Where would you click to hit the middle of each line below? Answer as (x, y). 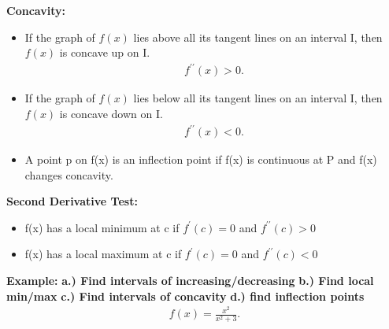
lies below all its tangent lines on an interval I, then (258, 98)
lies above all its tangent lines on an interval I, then (258, 37)
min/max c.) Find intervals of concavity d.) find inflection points (185, 296)
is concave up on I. (105, 52)
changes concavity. (69, 174)
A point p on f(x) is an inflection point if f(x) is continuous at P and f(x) (201, 159)
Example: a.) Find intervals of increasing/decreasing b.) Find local (190, 280)
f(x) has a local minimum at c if (102, 227)
